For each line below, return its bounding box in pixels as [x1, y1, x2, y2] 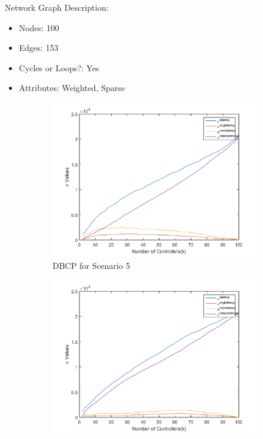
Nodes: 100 [19, 21, 59, 34]
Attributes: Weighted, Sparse [19, 81, 125, 94]
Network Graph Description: [5, 1, 109, 13]
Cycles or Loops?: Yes [19, 61, 99, 74]
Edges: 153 [19, 41, 59, 54]
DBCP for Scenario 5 [53, 259, 130, 271]
